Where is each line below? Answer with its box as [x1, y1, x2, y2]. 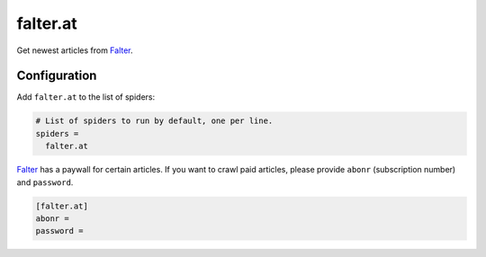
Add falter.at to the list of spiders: [16, 92, 156, 102]
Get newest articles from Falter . [16, 45, 134, 56]
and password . [16, 176, 74, 188]
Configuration [16, 68, 97, 84]
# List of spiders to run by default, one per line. [35, 116, 274, 126]
